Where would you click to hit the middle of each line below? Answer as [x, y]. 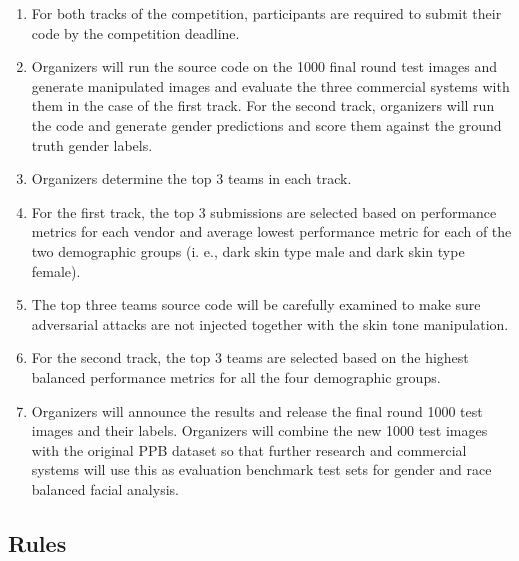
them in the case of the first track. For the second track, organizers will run [263, 105]
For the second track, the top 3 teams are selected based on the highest [250, 357]
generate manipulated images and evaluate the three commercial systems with [270, 85]
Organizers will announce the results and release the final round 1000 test [257, 410]
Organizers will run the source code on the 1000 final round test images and [264, 66]
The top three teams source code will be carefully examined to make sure [256, 304]
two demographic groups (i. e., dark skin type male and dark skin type [248, 250]
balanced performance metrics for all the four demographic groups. [236, 376]
